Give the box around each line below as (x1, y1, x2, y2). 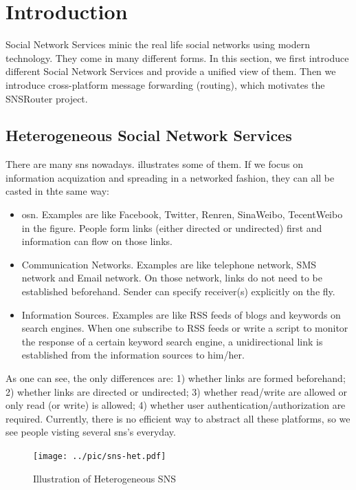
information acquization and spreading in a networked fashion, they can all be (5, 170, 335, 184)
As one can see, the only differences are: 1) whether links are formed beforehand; (5, 371, 346, 385)
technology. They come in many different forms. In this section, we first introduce (5, 50, 349, 65)
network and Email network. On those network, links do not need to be (21, 270, 322, 285)
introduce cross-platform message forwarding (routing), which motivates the (5, 77, 325, 92)
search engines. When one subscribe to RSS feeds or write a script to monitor (21, 321, 348, 335)
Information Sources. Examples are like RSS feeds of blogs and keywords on (21, 307, 341, 321)
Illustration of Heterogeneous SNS (33, 471, 176, 485)
